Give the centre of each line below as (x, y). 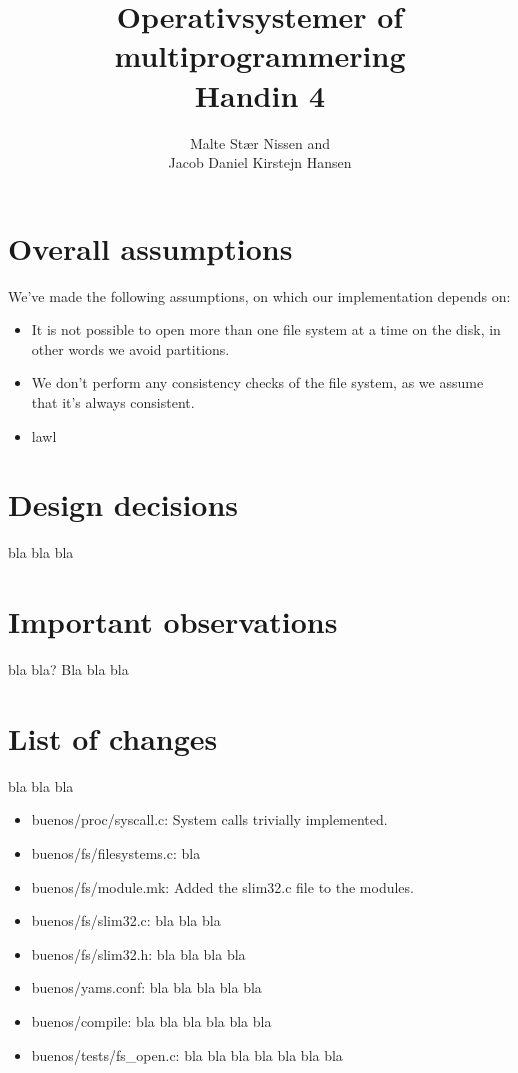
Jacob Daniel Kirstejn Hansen (260, 162)
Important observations (173, 621)
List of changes (113, 737)
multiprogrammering (260, 55)
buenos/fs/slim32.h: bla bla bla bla (138, 953)
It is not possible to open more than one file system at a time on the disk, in (266, 329)
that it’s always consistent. (113, 402)
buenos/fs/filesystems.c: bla (116, 852)
